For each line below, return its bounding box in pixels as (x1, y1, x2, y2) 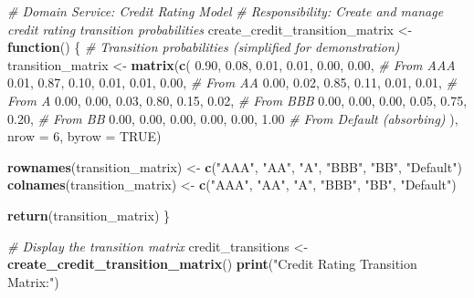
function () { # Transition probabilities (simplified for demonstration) (7, 37, 400, 57)
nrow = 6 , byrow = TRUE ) (7, 127, 162, 146)
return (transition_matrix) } (7, 205, 170, 224)
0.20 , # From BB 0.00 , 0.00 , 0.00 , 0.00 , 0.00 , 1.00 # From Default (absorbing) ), (7, 108, 458, 128)
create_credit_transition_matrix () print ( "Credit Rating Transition (7, 254, 417, 273)
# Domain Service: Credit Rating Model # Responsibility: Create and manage (7, 2, 444, 20)
